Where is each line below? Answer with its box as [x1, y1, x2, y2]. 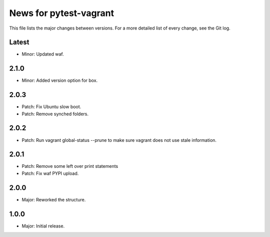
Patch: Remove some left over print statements [21, 163, 118, 169]
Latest [9, 38, 29, 47]
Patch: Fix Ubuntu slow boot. [21, 104, 81, 110]
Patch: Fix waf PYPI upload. [21, 170, 79, 176]
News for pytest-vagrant [9, 8, 114, 19]
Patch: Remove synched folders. [21, 111, 89, 117]
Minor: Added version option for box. [21, 78, 98, 84]
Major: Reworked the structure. [21, 196, 86, 202]
